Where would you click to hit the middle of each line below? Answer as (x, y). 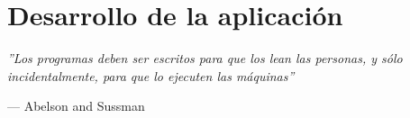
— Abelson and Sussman (76, 106)
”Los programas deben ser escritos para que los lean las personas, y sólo (205, 58)
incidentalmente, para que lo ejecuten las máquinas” (151, 75)
